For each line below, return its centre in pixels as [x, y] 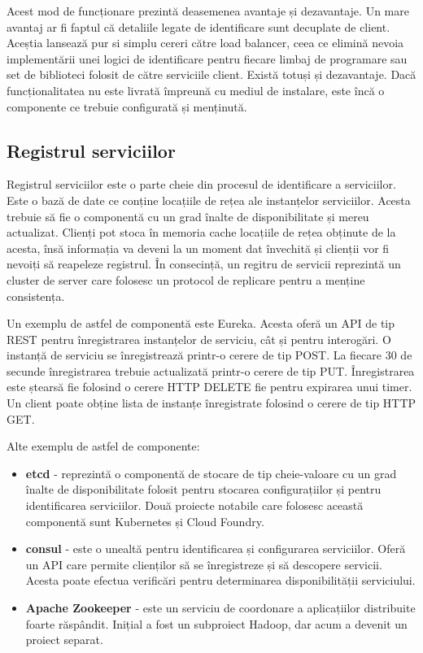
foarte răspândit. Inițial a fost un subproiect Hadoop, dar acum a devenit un [216, 623]
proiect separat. [64, 640]
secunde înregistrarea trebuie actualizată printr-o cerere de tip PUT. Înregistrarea [211, 370]
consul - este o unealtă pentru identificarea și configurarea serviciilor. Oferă [216, 549]
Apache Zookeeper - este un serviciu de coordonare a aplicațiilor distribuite [220, 608]
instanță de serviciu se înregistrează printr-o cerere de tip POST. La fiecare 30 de [209, 355]
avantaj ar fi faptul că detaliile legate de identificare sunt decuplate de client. [198, 26]
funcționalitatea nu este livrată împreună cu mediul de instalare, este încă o [196, 90]
